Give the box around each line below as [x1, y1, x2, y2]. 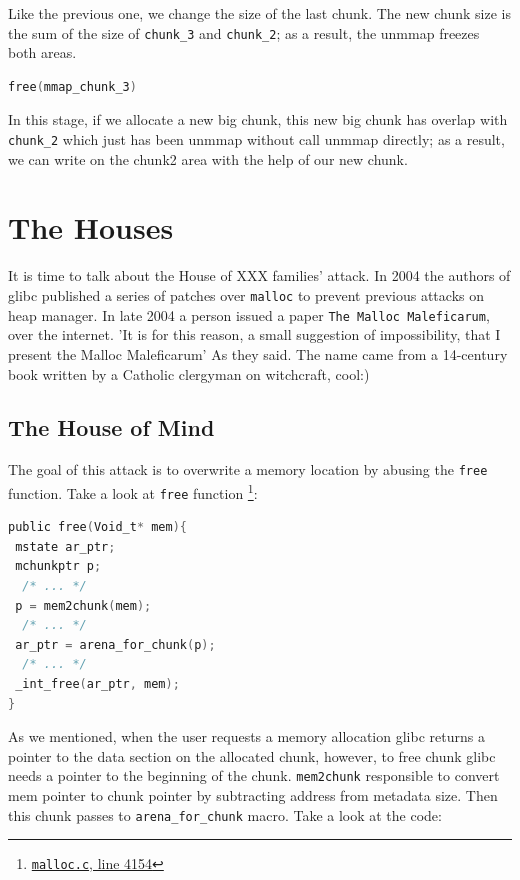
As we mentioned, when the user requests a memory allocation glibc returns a [8, 726, 485, 747]
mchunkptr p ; [15, 559, 102, 574]
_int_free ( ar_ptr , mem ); [15, 677, 180, 692]
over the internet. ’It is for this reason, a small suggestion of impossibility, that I [8, 324, 501, 345]
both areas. [8, 42, 77, 63]
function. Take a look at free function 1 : [8, 479, 258, 503]
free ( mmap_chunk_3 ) [8, 79, 137, 94]
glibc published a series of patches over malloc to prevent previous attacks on [8, 285, 484, 305]
